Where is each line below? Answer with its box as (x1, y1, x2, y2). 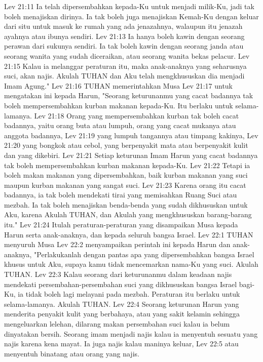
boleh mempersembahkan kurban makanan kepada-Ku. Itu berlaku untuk (4, 100, 233, 110)
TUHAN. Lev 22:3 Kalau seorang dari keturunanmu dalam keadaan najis (4, 269, 232, 279)
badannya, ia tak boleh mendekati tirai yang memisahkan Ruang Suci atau (4, 189, 237, 200)
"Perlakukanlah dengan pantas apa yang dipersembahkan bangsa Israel (34, 249, 254, 259)
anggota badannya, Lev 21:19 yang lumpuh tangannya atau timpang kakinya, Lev (4, 130, 258, 140)
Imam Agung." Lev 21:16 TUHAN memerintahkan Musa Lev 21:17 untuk (4, 80, 233, 91)
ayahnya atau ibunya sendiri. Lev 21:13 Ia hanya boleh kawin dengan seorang (4, 30, 245, 41)
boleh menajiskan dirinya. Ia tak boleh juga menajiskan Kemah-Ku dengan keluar (4, 11, 259, 21)
